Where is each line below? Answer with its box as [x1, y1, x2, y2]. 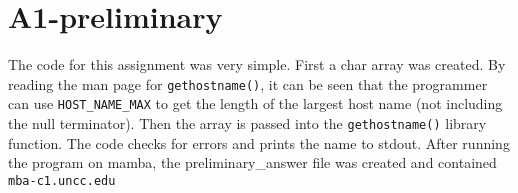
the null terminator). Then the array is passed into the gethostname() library [8, 113, 487, 134]
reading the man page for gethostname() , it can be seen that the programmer [8, 73, 488, 94]
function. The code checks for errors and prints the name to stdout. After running [8, 132, 510, 153]
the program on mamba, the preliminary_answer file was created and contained [8, 152, 497, 173]
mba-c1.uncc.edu [8, 173, 116, 188]
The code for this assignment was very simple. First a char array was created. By [8, 54, 506, 75]
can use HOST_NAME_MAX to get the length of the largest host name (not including [8, 93, 503, 114]
